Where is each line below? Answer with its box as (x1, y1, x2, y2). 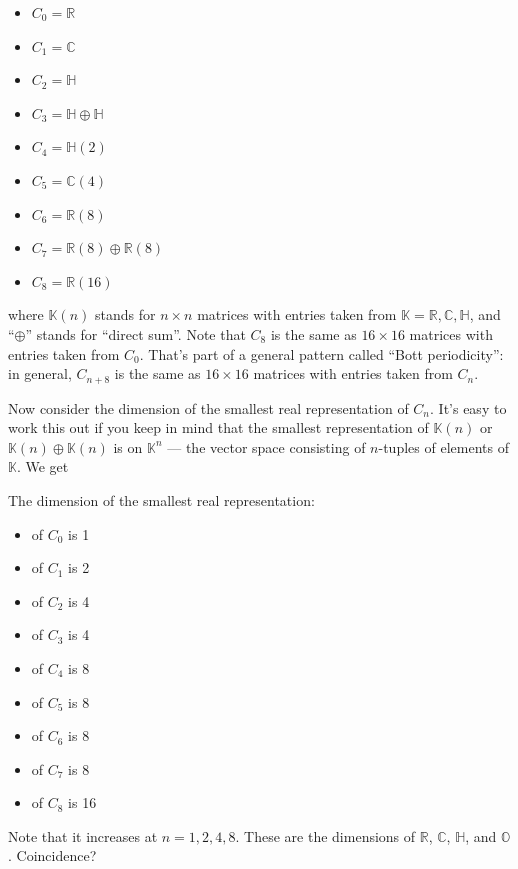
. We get (16, 456, 69, 477)
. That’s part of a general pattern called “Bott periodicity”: (139, 343, 504, 364)
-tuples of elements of (378, 436, 509, 457)
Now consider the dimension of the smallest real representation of (8, 397, 409, 418)
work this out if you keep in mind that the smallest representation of (8, 417, 429, 438)
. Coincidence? (8, 845, 97, 866)
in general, (8, 363, 72, 384)
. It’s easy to (430, 397, 507, 418)
